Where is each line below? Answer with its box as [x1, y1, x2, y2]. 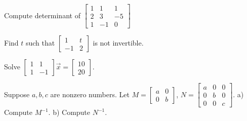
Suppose [4, 89, 30, 99]
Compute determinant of [4, 10, 80, 20]
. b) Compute [48, 107, 91, 117]
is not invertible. [93, 37, 144, 48]
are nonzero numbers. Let [50, 89, 130, 99]
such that [25, 37, 55, 48]
